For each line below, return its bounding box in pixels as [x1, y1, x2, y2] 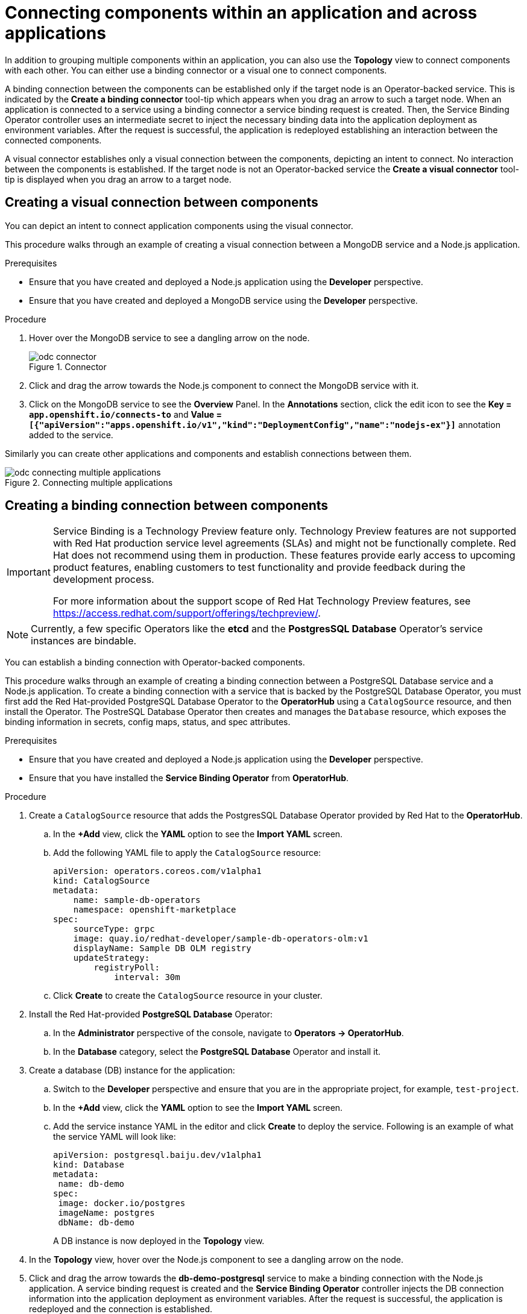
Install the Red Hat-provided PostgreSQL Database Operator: [29, 1009, 273, 1020]
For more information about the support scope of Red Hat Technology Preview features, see [52, 595, 471, 608]
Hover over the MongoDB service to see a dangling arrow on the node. [29, 332, 310, 343]
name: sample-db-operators [73, 895, 201, 905]
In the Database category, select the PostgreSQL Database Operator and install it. [53, 1046, 381, 1057]
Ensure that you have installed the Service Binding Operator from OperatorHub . [29, 773, 349, 784]
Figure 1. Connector [29, 361, 107, 372]
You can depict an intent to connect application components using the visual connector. [5, 220, 353, 231]
